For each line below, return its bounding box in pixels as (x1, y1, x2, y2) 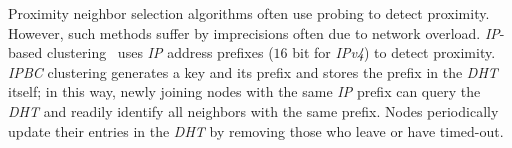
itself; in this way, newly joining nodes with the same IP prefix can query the (8, 81, 481, 102)
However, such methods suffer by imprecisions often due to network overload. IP (8, 22, 500, 43)
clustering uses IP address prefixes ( (46, 42, 274, 63)
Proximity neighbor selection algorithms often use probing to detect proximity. (8, 3, 490, 23)
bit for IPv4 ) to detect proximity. (292, 42, 496, 63)
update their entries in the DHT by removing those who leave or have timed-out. (8, 120, 504, 141)
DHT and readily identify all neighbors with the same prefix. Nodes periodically (8, 100, 499, 121)
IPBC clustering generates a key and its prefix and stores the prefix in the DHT (8, 61, 498, 82)
